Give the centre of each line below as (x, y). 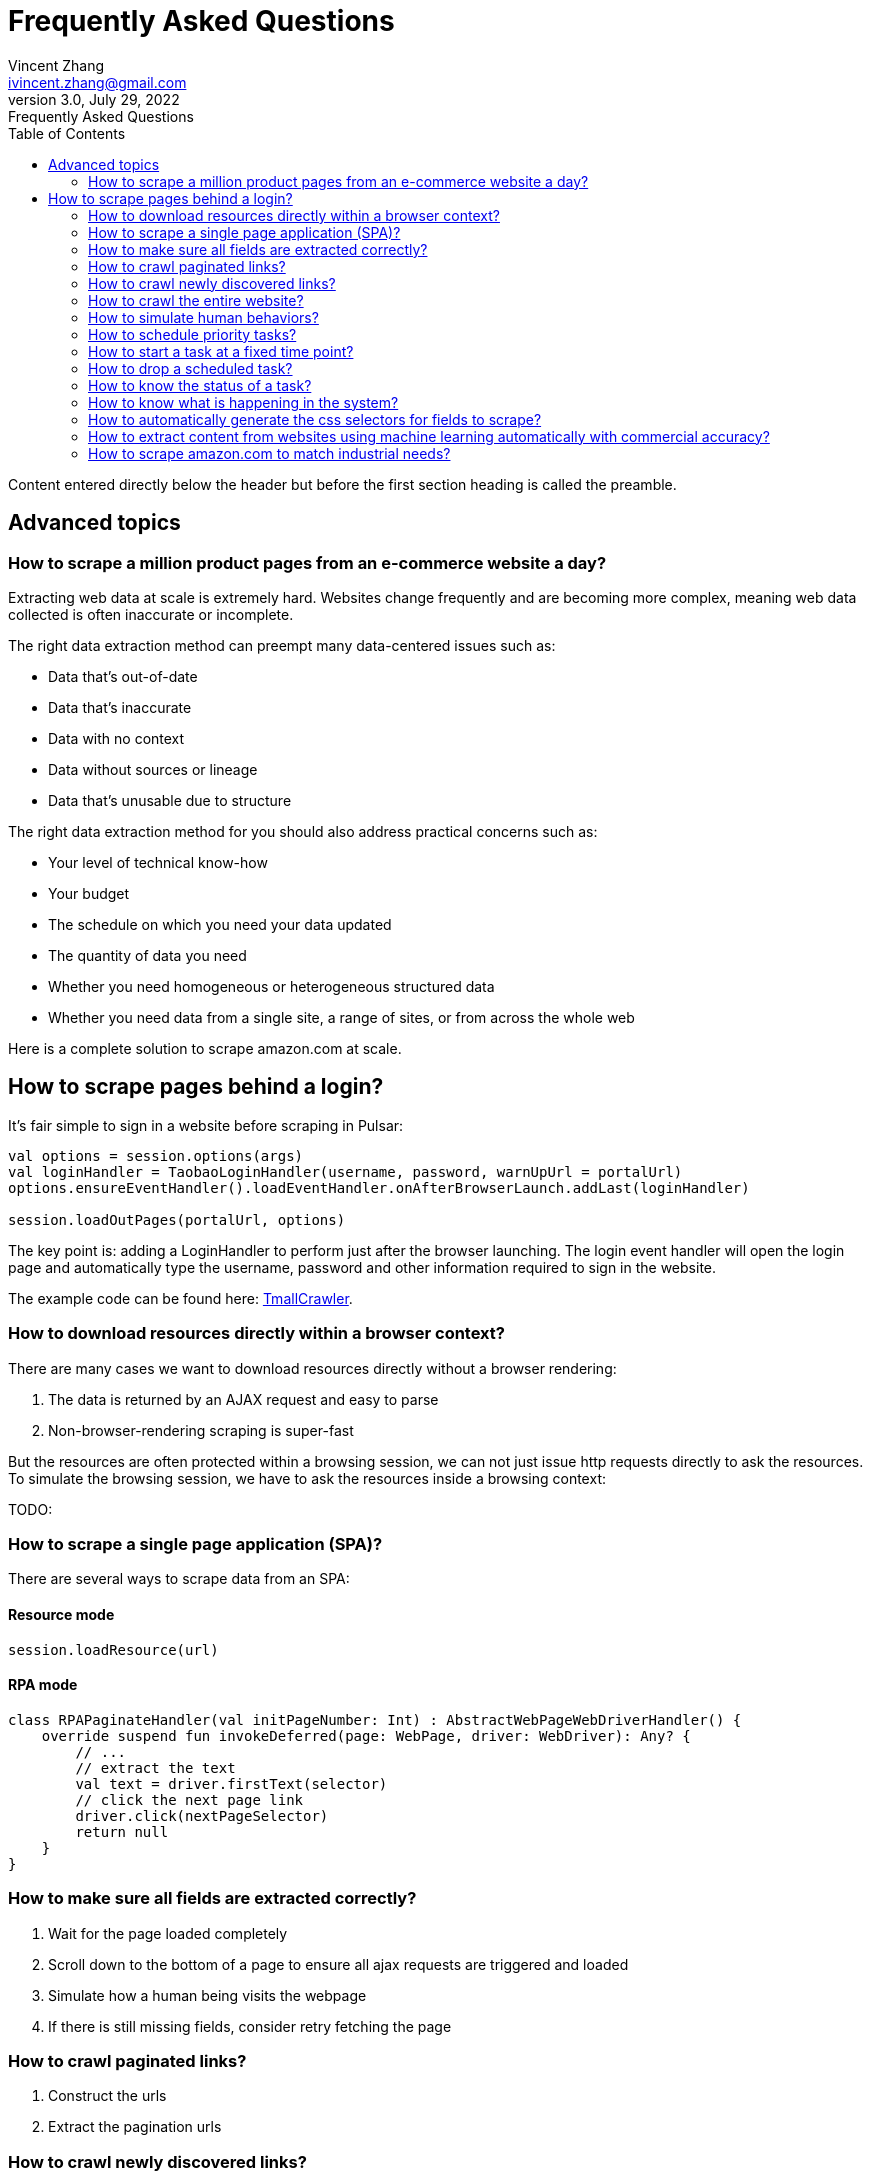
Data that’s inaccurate (120, 707)
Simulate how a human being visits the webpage (207, 1995)
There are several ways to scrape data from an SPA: (179, 1579)
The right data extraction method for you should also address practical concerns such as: (303, 831)
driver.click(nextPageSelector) (202, 1815)
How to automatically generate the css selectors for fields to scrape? (315, 419)
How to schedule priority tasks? (192, 334)
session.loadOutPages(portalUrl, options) (177, 1219)
